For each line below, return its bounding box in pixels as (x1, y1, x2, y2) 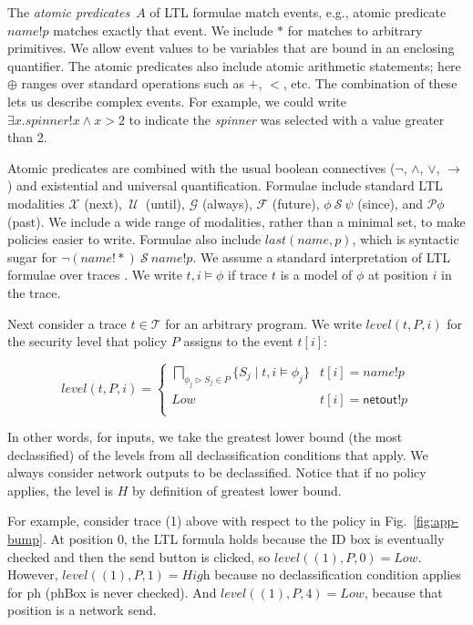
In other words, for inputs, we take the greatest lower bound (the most (7, 427, 403, 446)
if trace (228, 265, 268, 284)
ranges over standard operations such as (21, 74, 244, 93)
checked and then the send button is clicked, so (7, 547, 271, 566)
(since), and (357, 193, 423, 212)
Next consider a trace (7, 313, 127, 333)
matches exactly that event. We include (53, 20, 273, 39)
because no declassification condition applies (214, 565, 461, 584)
